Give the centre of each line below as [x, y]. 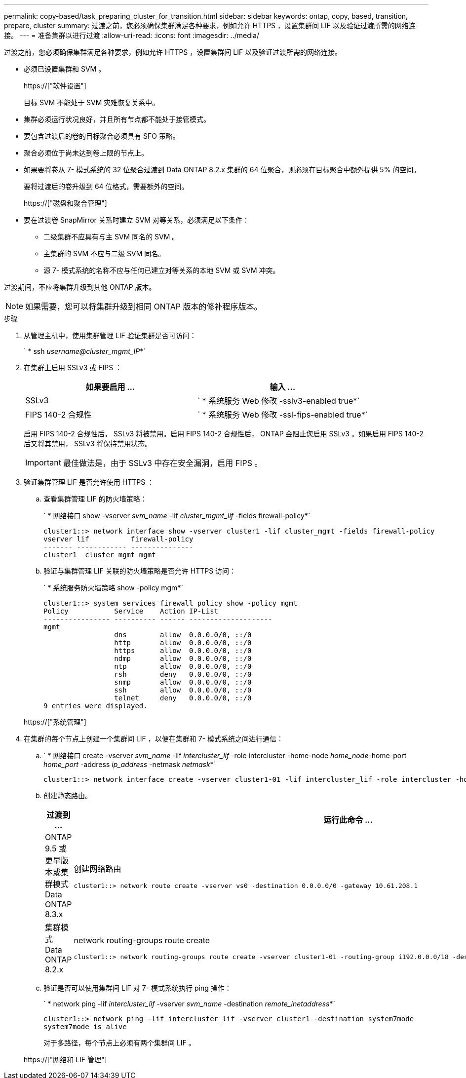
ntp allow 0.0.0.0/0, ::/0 [183, 666]
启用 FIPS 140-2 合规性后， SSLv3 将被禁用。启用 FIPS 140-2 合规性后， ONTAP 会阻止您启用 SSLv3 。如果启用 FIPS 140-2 [224, 434]
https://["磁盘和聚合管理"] [65, 203]
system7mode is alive [85, 1027]
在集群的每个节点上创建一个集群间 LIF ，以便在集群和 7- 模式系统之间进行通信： [154, 739]
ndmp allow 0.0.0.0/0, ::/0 [183, 658]
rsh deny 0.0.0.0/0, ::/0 [183, 674]
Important [43, 462]
